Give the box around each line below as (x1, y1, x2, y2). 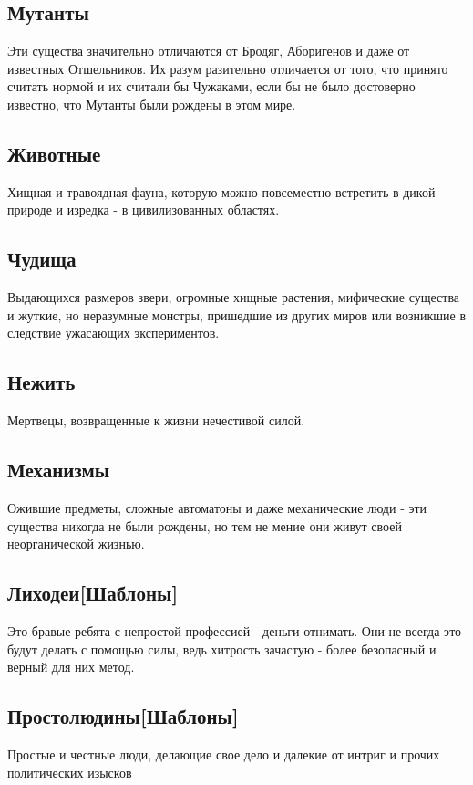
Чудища (7, 245, 77, 273)
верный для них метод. (7, 657, 135, 676)
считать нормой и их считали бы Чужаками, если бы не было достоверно (7, 77, 416, 96)
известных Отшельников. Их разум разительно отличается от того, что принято (7, 58, 448, 78)
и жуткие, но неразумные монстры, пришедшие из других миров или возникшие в (7, 305, 467, 324)
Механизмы (7, 455, 110, 484)
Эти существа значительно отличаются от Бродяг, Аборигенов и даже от (7, 41, 410, 60)
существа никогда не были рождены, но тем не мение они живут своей (7, 516, 402, 535)
